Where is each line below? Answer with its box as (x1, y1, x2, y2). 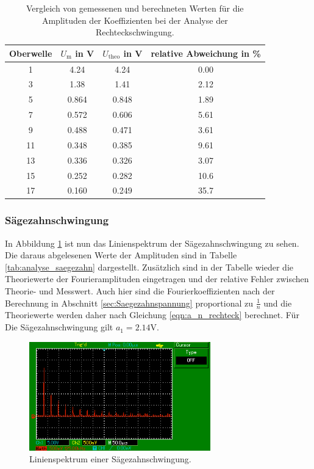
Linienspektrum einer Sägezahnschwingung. (29, 453, 191, 465)
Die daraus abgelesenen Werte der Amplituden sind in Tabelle (5, 249, 237, 261)
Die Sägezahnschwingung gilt (5, 321, 113, 333)
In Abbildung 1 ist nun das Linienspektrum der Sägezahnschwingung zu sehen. (5, 236, 299, 249)
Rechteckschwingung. (96, 26, 174, 38)
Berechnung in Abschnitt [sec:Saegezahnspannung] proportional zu (5, 296, 253, 309)
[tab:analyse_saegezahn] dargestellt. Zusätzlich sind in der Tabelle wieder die (5, 260, 294, 273)
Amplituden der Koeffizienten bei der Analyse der (41, 13, 228, 26)
